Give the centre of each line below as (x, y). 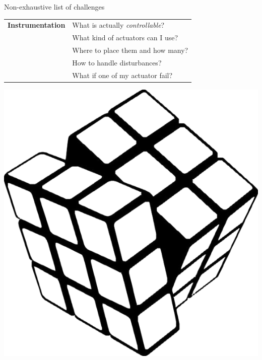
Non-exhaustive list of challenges (54, 7)
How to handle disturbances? (117, 62)
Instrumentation (37, 25)
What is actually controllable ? (118, 25)
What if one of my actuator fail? (122, 75)
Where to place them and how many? (130, 50)
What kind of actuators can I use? (125, 38)
